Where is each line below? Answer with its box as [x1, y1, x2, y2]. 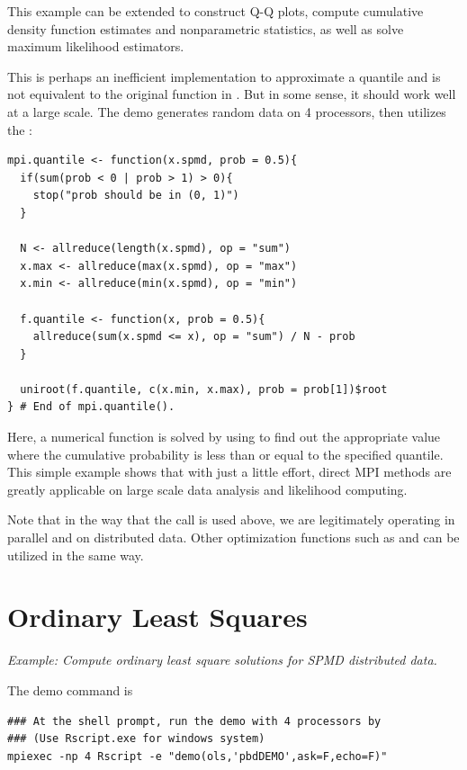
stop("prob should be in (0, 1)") [32, 189, 239, 202]
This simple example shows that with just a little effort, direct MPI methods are [7, 462, 452, 481]
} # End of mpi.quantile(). [7, 400, 175, 414]
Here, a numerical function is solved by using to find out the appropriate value [7, 427, 441, 446]
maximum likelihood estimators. [7, 37, 184, 56]
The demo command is [7, 680, 133, 699]
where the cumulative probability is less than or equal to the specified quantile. [7, 444, 444, 463]
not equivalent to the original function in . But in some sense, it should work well [7, 85, 456, 103]
